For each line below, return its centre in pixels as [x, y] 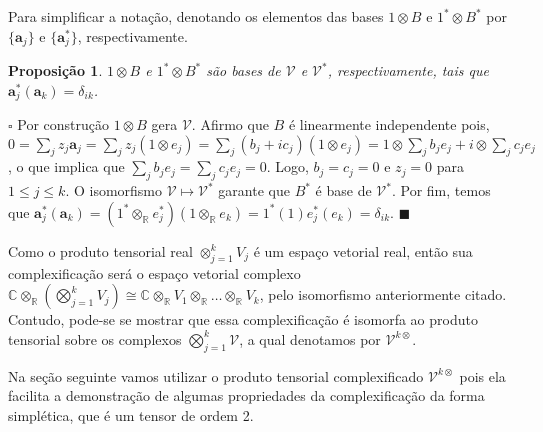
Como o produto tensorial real [100, 250]
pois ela [482, 375]
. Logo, [287, 166]
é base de [343, 190]
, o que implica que [66, 166]
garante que [254, 190]
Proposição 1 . [55, 70]
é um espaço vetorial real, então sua [363, 250]
